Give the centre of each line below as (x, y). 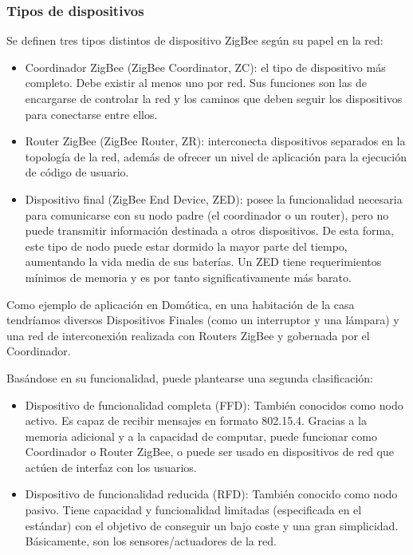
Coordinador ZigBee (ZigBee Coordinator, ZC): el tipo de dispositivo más (205, 67)
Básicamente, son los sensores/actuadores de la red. (151, 541)
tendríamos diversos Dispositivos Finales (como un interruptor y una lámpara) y (203, 320)
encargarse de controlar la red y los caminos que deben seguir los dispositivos (214, 98)
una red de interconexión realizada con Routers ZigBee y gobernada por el (188, 335)
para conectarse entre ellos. (91, 114)
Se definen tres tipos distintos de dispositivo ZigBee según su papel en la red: (195, 40)
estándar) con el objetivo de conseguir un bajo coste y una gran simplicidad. (212, 525)
